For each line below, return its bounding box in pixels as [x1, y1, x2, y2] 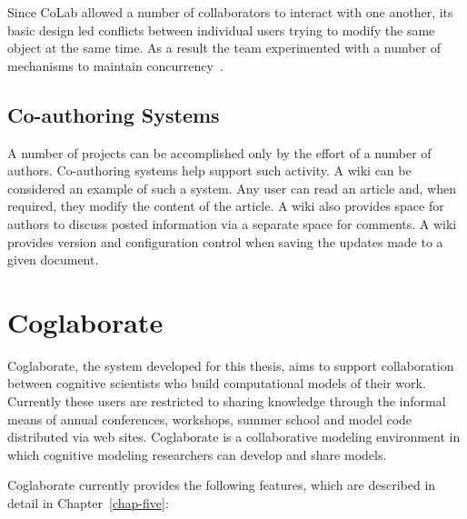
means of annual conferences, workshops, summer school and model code [7, 409, 412, 428]
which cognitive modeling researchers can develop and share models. [7, 444, 387, 464]
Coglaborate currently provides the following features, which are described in [7, 475, 436, 494]
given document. [7, 250, 99, 269]
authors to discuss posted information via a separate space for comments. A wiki [7, 214, 457, 233]
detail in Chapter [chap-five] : [7, 494, 169, 513]
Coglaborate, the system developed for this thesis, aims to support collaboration [7, 355, 454, 374]
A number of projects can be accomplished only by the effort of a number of [7, 143, 432, 162]
